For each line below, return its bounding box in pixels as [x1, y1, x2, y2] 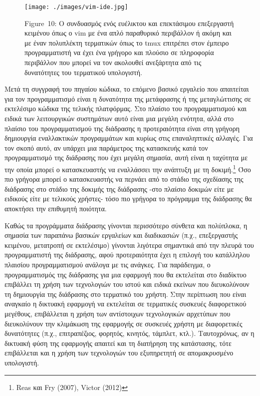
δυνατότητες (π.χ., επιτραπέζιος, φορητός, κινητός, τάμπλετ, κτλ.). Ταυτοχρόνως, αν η [4, 328, 255, 338]
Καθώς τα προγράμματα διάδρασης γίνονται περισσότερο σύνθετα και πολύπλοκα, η [4, 220, 248, 230]
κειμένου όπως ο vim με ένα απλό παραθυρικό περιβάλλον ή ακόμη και [24, 28, 232, 38]
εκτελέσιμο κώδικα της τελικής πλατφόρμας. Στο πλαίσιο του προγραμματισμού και [4, 103, 247, 114]
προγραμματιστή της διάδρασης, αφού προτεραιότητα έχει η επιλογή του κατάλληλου [4, 249, 250, 260]
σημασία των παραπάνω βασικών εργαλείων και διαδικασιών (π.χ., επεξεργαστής [4, 230, 238, 240]
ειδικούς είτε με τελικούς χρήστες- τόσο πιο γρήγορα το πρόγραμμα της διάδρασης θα [4, 193, 252, 204]
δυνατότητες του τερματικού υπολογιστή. [24, 67, 142, 77]
